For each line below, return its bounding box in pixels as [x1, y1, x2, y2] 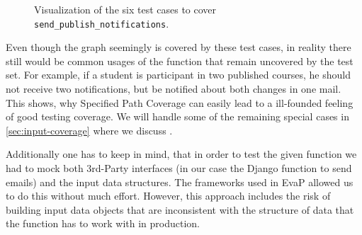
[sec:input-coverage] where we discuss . [6, 122, 173, 137]
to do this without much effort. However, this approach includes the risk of [6, 188, 331, 203]
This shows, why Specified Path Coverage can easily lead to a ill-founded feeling [6, 95, 353, 110]
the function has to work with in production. [6, 216, 200, 231]
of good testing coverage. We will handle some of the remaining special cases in [6, 109, 349, 124]
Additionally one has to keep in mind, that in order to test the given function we [6, 147, 357, 161]
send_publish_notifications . [34, 16, 169, 30]
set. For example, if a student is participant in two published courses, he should [6, 67, 351, 82]
